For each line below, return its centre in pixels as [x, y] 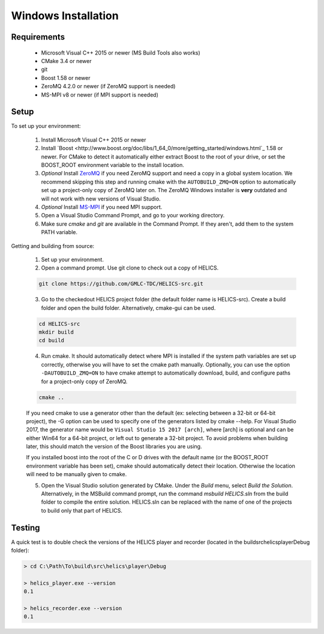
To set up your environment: [46, 126]
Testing [25, 527]
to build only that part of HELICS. [82, 510]
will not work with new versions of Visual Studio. [101, 199]
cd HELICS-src [59, 324]
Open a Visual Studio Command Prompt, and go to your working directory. [133, 216]
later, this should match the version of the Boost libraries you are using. [114, 447]
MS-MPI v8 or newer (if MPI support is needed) [100, 95]
